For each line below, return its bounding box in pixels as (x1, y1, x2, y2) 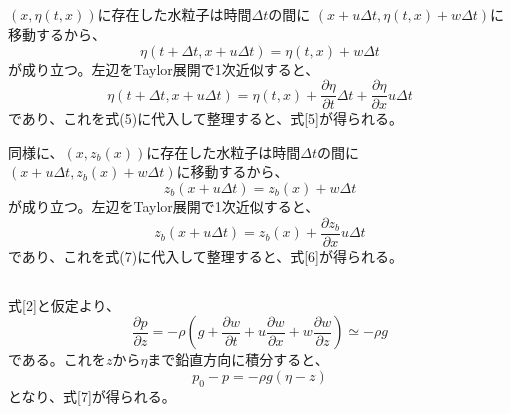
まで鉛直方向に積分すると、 (147, 349, 329, 370)
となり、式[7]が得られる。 (8, 385, 176, 406)
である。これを (8, 349, 106, 370)
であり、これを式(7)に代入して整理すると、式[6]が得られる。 (8, 245, 403, 266)
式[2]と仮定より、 (8, 294, 120, 315)
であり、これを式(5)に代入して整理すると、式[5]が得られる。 (8, 108, 403, 129)
